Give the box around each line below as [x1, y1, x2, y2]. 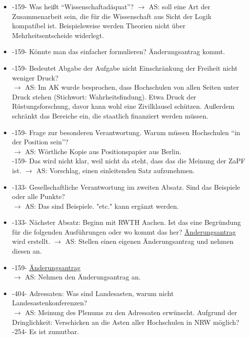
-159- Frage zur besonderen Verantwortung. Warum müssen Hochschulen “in [12, 127, 240, 137]
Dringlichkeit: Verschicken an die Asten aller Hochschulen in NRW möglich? [12, 317, 239, 327]
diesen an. [12, 246, 42, 256]
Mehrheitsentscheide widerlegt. [12, 30, 104, 40]
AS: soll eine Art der [148, 1, 210, 11]
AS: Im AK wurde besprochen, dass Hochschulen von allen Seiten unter [25, 82, 239, 92]
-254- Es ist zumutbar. [12, 326, 79, 337]
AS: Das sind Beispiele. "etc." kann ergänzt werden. [25, 200, 179, 211]
